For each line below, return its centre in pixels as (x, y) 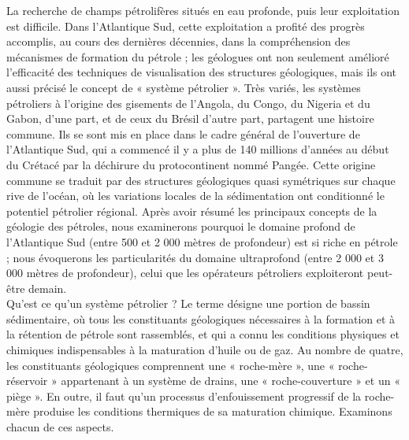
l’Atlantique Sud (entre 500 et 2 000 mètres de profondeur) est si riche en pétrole (202, 241)
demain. (48, 288)
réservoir (27, 381)
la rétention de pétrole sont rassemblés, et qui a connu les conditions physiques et (203, 334)
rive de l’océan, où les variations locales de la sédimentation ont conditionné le (195, 196)
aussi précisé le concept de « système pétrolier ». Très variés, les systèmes (184, 87)
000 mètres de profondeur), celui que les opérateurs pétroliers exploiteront (185, 273)
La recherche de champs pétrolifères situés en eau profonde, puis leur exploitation (203, 10)
